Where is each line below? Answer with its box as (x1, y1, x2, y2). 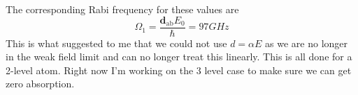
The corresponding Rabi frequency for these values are (6, 2, 239, 16)
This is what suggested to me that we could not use (6, 35, 227, 50)
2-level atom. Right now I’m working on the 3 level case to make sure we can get (6, 62, 352, 77)
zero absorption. (6, 76, 75, 91)
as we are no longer (265, 35, 348, 50)
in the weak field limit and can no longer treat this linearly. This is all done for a (6, 49, 352, 64)
